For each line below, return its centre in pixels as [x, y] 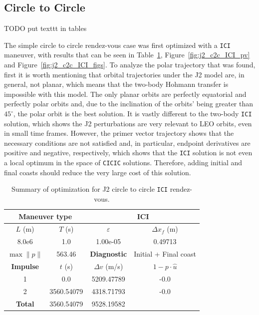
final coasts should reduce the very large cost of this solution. [98, 172]
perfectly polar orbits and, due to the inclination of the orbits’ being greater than [129, 104]
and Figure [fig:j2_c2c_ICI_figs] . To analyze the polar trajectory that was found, [130, 65]
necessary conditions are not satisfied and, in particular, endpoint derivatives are [127, 143]
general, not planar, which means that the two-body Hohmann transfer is [116, 84]
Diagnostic [109, 254]
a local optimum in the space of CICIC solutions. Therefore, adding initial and [123, 162]
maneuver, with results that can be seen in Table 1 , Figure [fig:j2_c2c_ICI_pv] [127, 55]
